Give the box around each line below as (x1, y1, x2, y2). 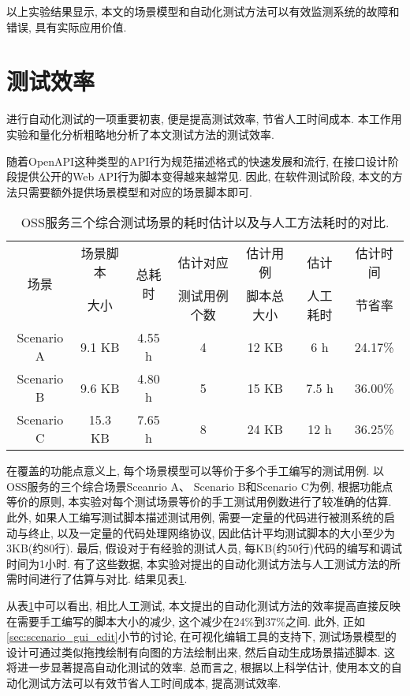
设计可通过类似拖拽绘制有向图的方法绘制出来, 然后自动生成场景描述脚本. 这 (6, 643, 396, 660)
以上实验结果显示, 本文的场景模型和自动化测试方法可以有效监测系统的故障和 (6, 3, 400, 19)
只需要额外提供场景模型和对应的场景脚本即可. (17, 183, 252, 200)
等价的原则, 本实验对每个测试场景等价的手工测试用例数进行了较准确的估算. (6, 493, 392, 510)
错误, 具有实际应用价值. (6, 18, 127, 35)
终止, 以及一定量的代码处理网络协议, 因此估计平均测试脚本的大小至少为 (28, 524, 396, 541)
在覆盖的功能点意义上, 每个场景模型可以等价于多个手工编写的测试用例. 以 (6, 462, 385, 479)
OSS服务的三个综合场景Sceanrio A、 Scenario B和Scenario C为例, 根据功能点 (6, 477, 393, 494)
